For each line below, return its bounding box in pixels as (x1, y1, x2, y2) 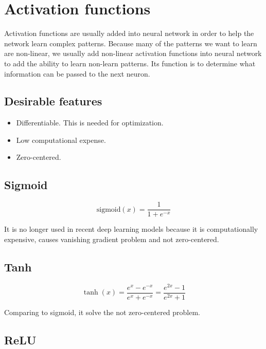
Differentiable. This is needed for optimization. (16, 117, 164, 128)
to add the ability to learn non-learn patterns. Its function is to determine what (4, 58, 256, 68)
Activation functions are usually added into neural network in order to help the (4, 28, 254, 39)
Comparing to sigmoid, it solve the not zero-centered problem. (4, 306, 201, 317)
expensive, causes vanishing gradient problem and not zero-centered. (4, 233, 219, 244)
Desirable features (4, 93, 102, 109)
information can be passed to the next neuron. (4, 68, 150, 79)
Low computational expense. (16, 134, 106, 145)
